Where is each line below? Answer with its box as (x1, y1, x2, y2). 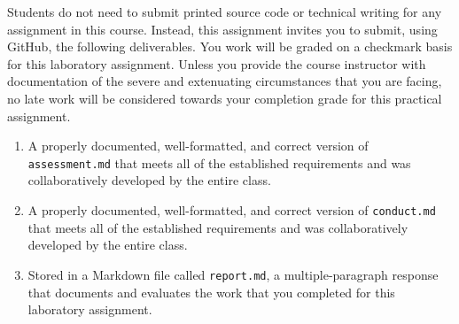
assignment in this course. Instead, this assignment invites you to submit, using (7, 19, 438, 38)
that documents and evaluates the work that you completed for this (27, 282, 395, 301)
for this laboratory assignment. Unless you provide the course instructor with (7, 54, 426, 73)
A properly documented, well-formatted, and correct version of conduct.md (27, 201, 436, 219)
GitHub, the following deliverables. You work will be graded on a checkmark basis (7, 37, 453, 56)
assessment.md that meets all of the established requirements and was (27, 153, 411, 172)
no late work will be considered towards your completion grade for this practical (7, 89, 442, 107)
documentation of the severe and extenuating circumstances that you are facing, (7, 72, 442, 90)
